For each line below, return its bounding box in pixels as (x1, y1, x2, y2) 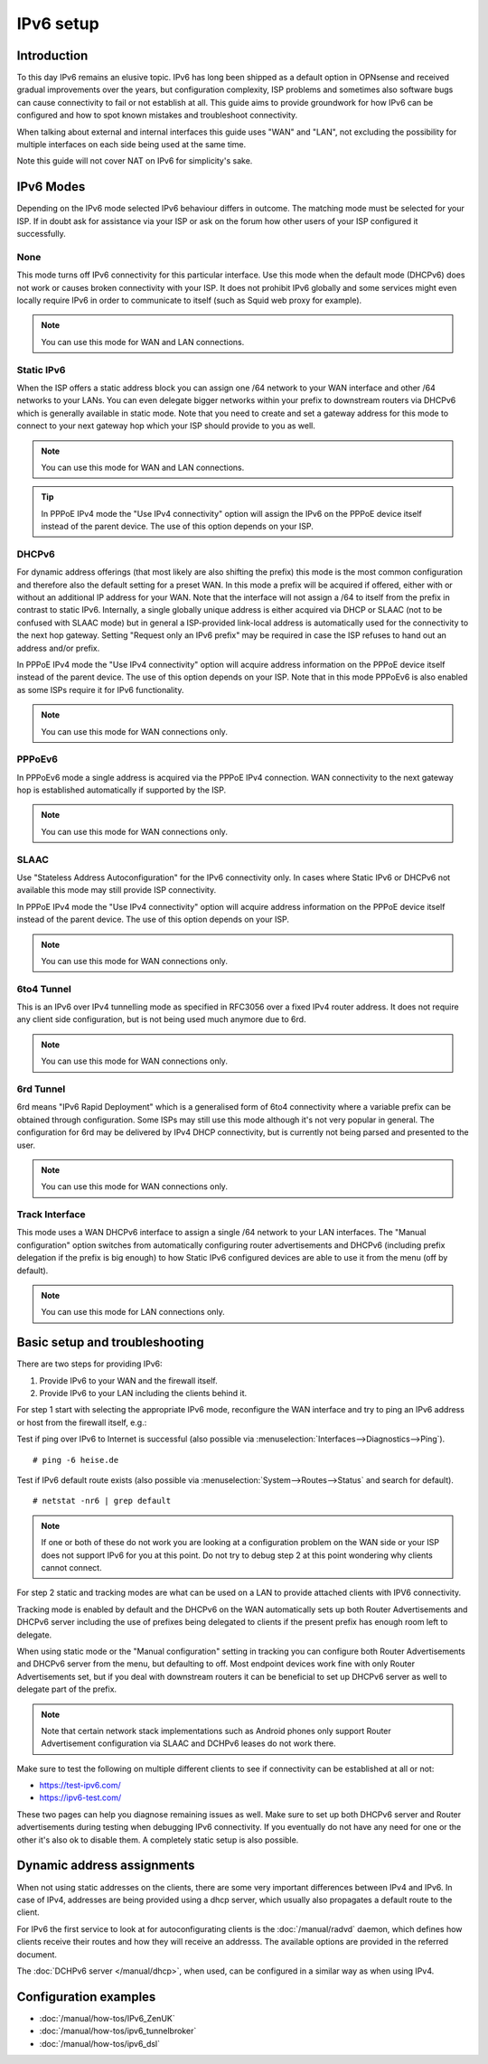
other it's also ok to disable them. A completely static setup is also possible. (16, 1834, 299, 1845)
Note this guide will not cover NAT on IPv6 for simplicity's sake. (16, 155, 253, 166)
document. (16, 1948, 58, 1960)
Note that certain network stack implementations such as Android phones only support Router (41, 1725, 392, 1736)
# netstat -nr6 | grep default (33, 1496, 172, 1506)
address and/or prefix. (16, 643, 100, 653)
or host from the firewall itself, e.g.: (16, 1417, 147, 1428)
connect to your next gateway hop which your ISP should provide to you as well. (16, 420, 316, 431)
